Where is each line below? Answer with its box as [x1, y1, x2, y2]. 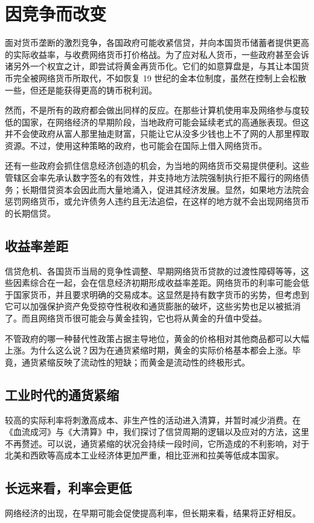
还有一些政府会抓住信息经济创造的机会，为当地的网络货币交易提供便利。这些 [5, 159, 309, 172]
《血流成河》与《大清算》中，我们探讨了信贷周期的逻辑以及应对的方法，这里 [5, 425, 309, 438]
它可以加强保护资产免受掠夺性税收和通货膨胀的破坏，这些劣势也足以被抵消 [5, 300, 301, 312]
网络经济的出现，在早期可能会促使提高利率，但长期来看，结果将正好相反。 [5, 507, 301, 519]
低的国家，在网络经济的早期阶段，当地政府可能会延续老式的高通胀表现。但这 [5, 115, 309, 128]
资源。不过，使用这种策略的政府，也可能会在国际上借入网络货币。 [5, 139, 267, 151]
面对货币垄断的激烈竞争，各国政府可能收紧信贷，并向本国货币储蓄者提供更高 [5, 36, 309, 49]
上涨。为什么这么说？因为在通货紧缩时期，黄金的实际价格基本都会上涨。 [5, 344, 292, 357]
